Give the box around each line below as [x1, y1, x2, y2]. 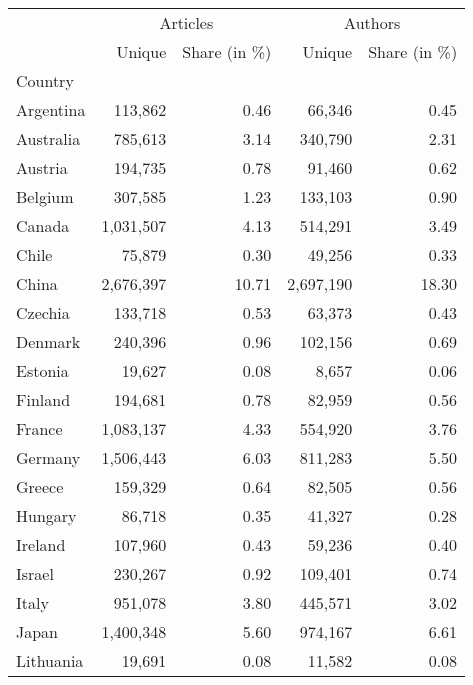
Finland [16, 388, 71, 411]
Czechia [16, 301, 70, 324]
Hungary [16, 504, 77, 527]
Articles [159, 11, 214, 34]
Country [16, 69, 74, 92]
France [16, 417, 63, 440]
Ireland [16, 533, 66, 556]
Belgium [16, 185, 74, 208]
